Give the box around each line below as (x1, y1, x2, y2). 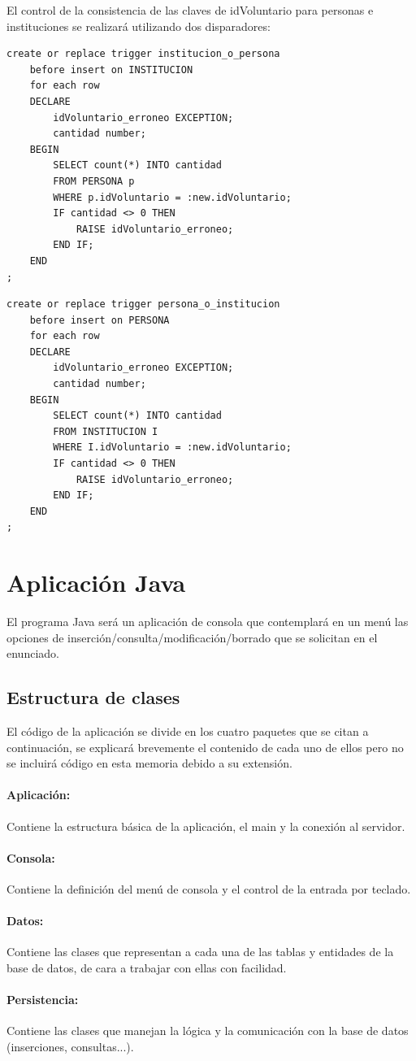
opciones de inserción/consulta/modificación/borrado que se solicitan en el (6, 628, 378, 646)
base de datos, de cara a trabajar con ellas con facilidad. (6, 959, 287, 976)
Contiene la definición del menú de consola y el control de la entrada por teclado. (6, 881, 411, 898)
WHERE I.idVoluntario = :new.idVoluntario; (53, 441, 292, 454)
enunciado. (6, 645, 59, 662)
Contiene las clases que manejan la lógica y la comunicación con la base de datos (6, 1022, 409, 1039)
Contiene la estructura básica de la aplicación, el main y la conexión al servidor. (6, 817, 405, 834)
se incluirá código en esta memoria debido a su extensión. (6, 754, 292, 772)
